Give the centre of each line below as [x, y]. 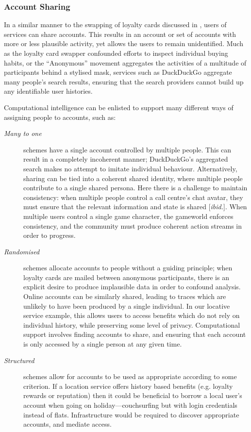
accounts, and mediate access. [67, 424]
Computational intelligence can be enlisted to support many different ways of [119, 107]
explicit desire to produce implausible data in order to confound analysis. [132, 287]
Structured [19, 360]
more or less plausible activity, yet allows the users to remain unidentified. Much [124, 43]
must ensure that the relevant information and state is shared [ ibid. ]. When [135, 207]
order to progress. [50, 235]
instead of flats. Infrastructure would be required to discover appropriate [131, 414]
